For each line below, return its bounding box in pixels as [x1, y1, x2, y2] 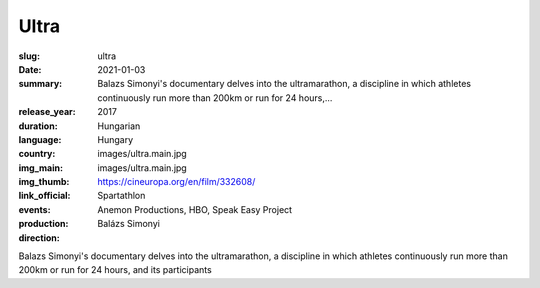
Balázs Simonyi [97, 218, 160, 230]
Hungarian [97, 120, 141, 132]
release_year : [18, 106, 77, 118]
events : [18, 203, 51, 215]
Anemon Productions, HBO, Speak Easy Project [97, 203, 293, 215]
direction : [18, 231, 60, 244]
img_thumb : [18, 176, 70, 188]
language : [18, 133, 62, 145]
